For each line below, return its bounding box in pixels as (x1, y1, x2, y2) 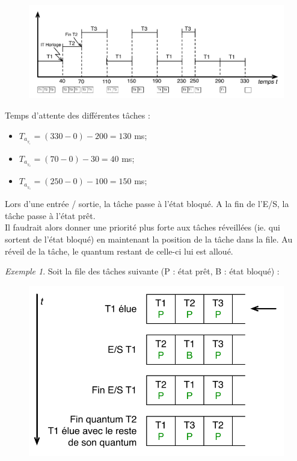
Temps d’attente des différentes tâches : (5, 109, 150, 122)
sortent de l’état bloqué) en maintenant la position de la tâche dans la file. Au (5, 233, 293, 246)
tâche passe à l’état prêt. (5, 209, 96, 221)
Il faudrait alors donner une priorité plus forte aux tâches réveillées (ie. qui (5, 221, 280, 234)
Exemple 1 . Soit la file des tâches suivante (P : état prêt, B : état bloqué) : (5, 265, 280, 277)
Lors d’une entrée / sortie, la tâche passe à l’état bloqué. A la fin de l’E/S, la (5, 197, 289, 210)
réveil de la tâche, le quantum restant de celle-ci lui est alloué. (5, 244, 233, 257)
